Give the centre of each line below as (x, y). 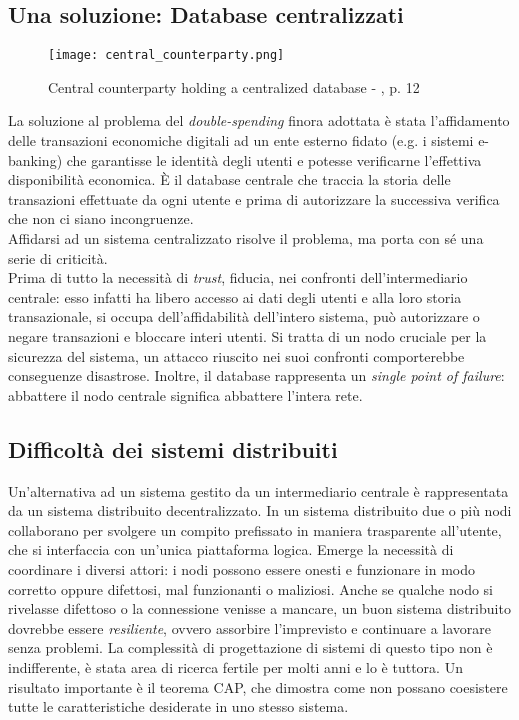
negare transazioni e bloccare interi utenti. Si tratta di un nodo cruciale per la (247, 335)
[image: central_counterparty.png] (166, 55)
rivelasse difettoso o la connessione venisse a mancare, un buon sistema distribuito (259, 608)
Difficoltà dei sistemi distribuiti (173, 448)
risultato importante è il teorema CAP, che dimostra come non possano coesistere (258, 686)
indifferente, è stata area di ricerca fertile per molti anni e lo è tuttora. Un (235, 666)
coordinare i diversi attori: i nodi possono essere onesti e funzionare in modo (241, 568)
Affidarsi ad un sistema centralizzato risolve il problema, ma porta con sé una (246, 238)
